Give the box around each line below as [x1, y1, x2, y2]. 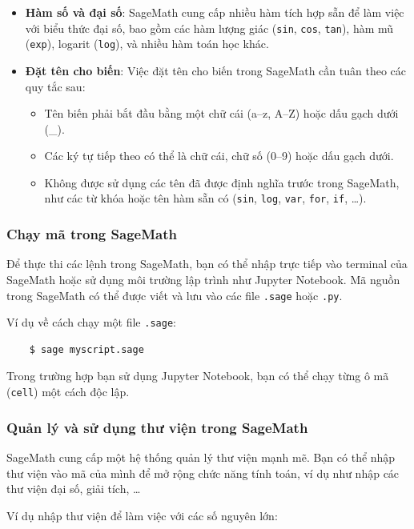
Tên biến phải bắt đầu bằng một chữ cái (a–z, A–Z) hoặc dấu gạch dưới [44, 105, 399, 122]
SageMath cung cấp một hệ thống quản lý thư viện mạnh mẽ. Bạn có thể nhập [6, 448, 396, 465]
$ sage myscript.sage [29, 343, 144, 355]
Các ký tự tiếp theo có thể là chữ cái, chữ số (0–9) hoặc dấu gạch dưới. [44, 147, 394, 164]
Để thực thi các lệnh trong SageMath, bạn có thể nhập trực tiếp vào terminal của [6, 255, 408, 272]
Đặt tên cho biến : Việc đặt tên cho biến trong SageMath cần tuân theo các [25, 62, 406, 78]
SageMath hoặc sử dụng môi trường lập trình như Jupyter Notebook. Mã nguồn [6, 271, 400, 287]
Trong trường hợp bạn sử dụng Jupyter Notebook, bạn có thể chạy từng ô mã [6, 367, 389, 384]
